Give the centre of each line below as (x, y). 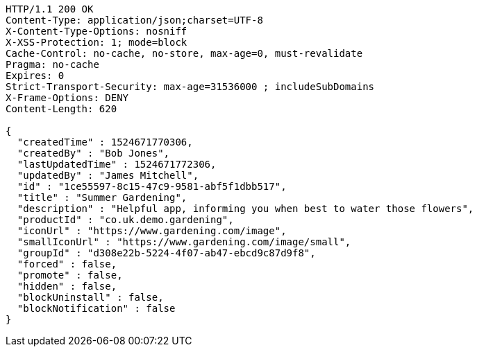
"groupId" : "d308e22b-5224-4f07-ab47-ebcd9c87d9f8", (166, 253)
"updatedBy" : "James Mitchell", (108, 175)
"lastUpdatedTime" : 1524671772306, (117, 164)
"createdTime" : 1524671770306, (105, 142)
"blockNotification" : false (96, 308)
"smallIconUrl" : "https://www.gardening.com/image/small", (184, 242)
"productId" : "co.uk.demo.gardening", (125, 220)
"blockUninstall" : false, (90, 297)
